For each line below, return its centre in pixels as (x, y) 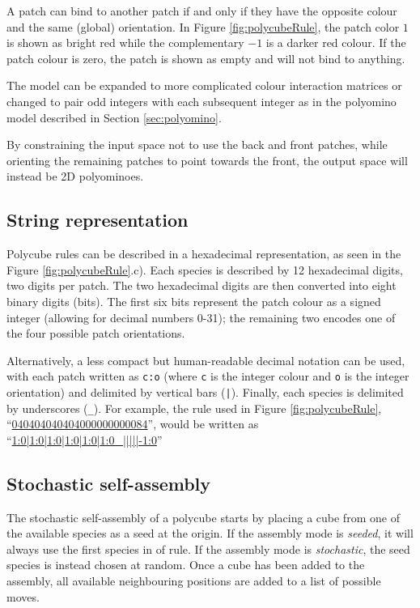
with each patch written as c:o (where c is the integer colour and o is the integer (208, 376)
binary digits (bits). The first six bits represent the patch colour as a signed (194, 301)
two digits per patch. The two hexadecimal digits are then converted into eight (202, 285)
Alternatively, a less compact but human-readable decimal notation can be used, (206, 360)
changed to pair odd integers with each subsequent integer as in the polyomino (202, 101)
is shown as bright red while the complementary (125, 43)
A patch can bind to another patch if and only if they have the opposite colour (202, 11)
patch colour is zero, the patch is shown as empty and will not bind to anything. (206, 58)
